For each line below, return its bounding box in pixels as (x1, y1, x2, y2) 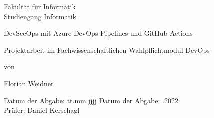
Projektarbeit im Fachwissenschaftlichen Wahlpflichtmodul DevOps (4, 44, 210, 55)
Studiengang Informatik (4, 11, 77, 21)
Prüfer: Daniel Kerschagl (4, 105, 80, 115)
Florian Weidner (4, 78, 54, 88)
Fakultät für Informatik (4, 1, 76, 11)
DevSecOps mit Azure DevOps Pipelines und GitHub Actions (4, 28, 193, 38)
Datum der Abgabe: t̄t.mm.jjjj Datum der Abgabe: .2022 (4, 95, 178, 105)
